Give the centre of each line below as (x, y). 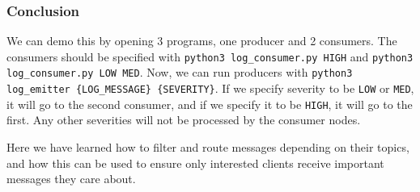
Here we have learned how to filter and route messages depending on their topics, (208, 147)
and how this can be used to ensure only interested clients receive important (195, 163)
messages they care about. (71, 179)
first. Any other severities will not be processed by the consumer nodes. (184, 120)
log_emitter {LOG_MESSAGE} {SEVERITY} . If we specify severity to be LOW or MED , (210, 88)
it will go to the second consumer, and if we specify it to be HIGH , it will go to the (210, 104)
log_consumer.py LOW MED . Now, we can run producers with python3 (180, 72)
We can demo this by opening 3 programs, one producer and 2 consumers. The (202, 41)
